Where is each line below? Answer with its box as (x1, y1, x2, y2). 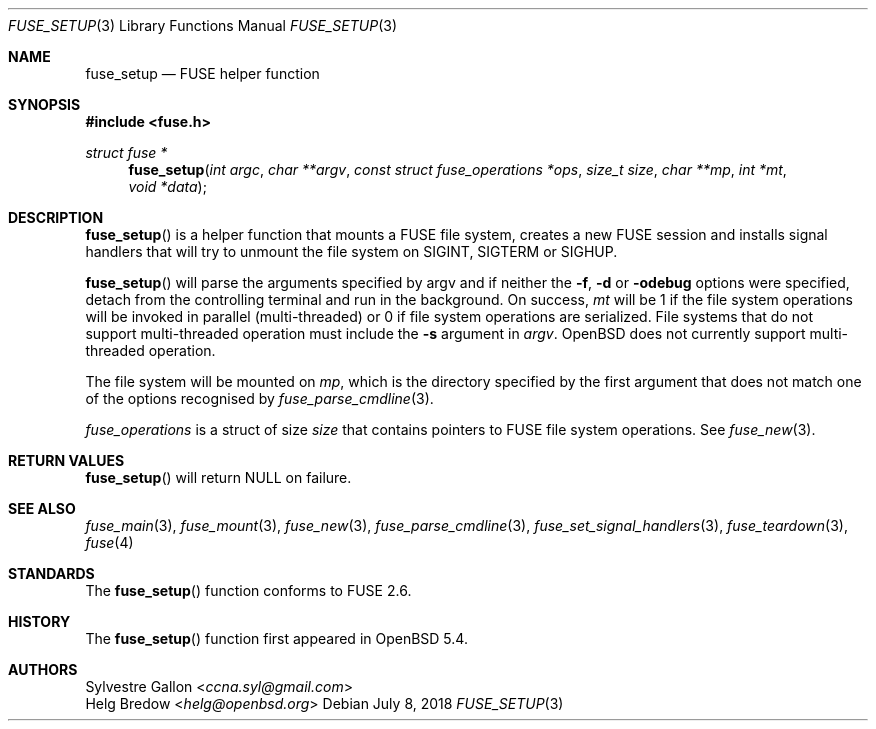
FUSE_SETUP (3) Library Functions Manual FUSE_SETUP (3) (8, 17, 398, 34)
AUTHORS (8, 661, 78, 678)
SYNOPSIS (8, 96, 81, 113)
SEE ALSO (8, 500, 76, 517)
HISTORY (8, 613, 71, 630)
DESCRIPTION (8, 209, 104, 226)
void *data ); (128, 178, 207, 195)
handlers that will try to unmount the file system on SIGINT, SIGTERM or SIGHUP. (85, 243, 618, 260)
